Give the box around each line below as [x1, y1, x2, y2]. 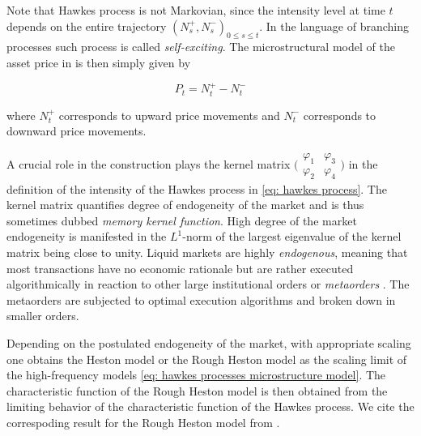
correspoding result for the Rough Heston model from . [6, 413, 280, 430]
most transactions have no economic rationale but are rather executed [6, 259, 354, 276]
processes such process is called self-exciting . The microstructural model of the [6, 38, 395, 55]
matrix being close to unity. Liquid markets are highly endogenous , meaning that [6, 244, 408, 261]
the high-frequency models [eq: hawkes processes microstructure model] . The [6, 366, 386, 383]
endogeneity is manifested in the [6, 228, 167, 245]
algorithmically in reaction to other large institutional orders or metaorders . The [6, 276, 410, 293]
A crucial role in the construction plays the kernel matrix [6, 156, 291, 173]
